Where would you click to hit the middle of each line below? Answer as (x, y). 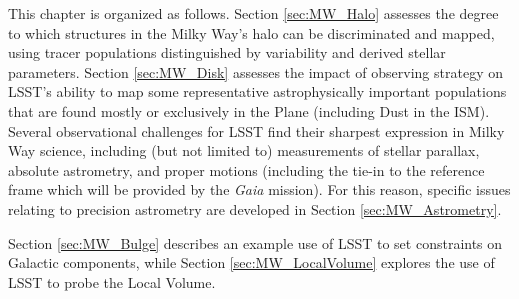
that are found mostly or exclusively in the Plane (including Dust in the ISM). (249, 110)
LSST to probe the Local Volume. (112, 281)
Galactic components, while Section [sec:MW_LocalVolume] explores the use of (251, 262)
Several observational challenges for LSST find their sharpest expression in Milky (256, 130)
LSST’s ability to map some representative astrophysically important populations (257, 91)
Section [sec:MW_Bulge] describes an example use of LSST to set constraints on (255, 242)
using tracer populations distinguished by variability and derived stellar (227, 52)
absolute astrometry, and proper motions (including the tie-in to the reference (246, 169)
